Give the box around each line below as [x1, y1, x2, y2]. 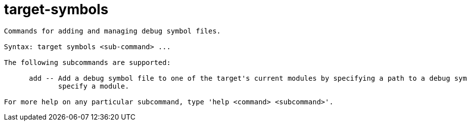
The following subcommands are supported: [4, 58, 171, 66]
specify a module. [58, 82, 129, 90]
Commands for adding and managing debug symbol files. [4, 27, 221, 35]
